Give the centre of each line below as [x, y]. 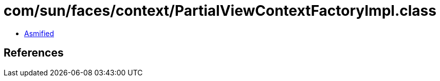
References [34, 53]
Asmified [39, 33]
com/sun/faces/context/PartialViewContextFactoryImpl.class [220, 11]
